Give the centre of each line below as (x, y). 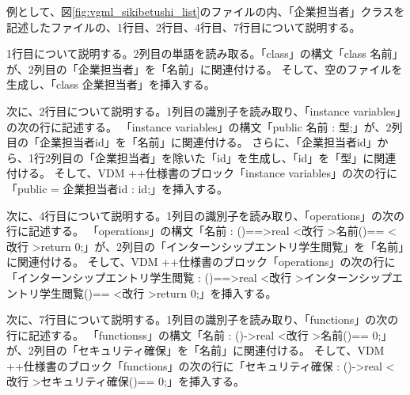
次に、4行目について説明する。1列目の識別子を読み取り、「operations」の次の (206, 215)
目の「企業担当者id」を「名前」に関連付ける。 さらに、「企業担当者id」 (192, 142)
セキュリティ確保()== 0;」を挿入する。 (142, 381)
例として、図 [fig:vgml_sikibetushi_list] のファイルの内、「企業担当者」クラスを (206, 11)
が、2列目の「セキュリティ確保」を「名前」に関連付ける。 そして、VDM (196, 350)
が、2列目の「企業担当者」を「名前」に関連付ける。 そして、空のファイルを (205, 68)
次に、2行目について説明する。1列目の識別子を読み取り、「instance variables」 (204, 110)
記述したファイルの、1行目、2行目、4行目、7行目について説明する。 (184, 27)
